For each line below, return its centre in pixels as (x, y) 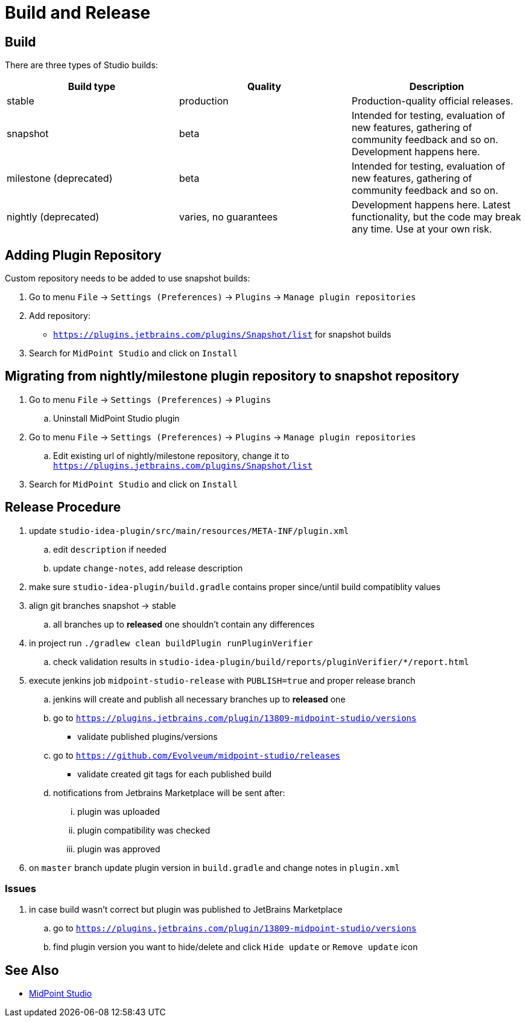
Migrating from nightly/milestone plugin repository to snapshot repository (232, 376)
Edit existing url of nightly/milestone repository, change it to (171, 455)
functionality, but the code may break (436, 217)
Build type (92, 87)
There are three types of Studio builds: (81, 65)
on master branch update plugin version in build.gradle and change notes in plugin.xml (214, 867)
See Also (32, 970)
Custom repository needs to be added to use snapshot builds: (128, 278)
